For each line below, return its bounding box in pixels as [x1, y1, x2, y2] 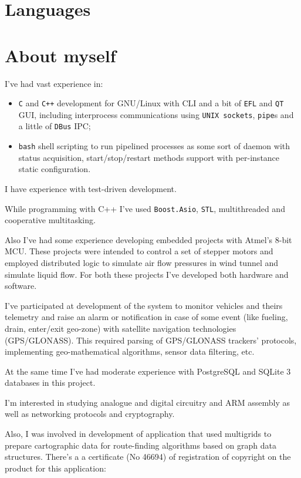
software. [5, 280, 37, 292]
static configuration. [18, 163, 91, 175]
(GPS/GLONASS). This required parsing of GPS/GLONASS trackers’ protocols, [5, 334, 297, 346]
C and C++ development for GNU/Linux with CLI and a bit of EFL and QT [18, 97, 284, 109]
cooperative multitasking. [5, 214, 96, 226]
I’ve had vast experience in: [5, 77, 103, 89]
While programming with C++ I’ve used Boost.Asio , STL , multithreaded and [5, 202, 285, 214]
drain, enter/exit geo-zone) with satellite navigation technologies [5, 322, 236, 334]
